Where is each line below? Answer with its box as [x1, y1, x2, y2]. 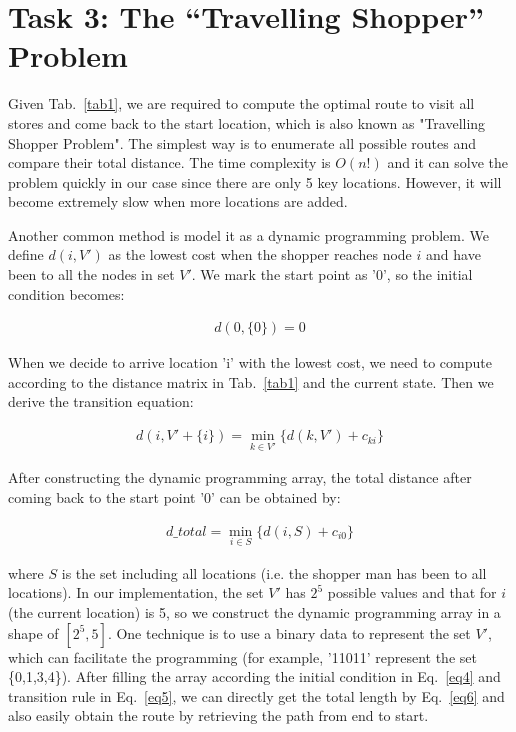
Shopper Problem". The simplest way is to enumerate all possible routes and [8, 132, 477, 153]
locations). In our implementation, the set [8, 582, 264, 603]
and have [426, 244, 481, 265]
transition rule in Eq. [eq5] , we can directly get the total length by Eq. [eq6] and [8, 685, 505, 706]
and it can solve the [387, 152, 509, 173]
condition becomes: [8, 283, 125, 304]
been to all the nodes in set [8, 264, 175, 285]
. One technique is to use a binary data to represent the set [107, 622, 471, 643]
